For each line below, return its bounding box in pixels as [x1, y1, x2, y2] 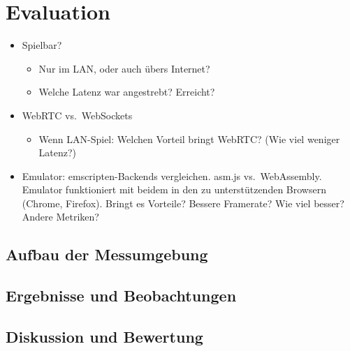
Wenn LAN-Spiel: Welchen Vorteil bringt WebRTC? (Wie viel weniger [38, 131, 340, 146]
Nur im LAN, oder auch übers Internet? [38, 61, 210, 75]
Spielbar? [22, 38, 62, 52]
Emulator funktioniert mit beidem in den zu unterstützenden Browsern [22, 182, 326, 197]
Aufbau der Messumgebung [6, 244, 208, 265]
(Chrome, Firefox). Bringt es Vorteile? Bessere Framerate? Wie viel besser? [22, 195, 344, 210]
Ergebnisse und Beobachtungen [6, 285, 237, 306]
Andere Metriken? [22, 209, 99, 224]
